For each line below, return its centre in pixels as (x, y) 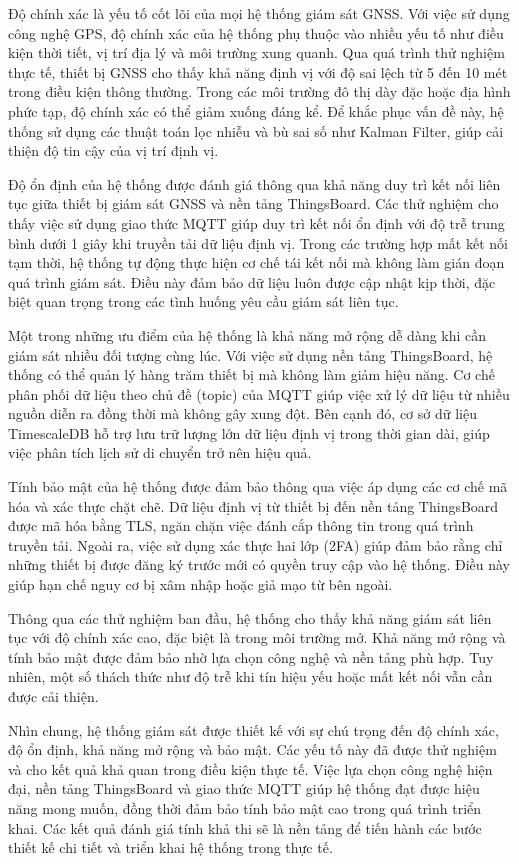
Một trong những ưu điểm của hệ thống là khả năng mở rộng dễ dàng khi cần (247, 334)
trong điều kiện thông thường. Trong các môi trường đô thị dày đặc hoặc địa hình (259, 91)
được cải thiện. (53, 696)
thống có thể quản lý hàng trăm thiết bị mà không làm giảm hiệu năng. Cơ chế (251, 374)
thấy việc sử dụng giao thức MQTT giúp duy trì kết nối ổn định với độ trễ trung (256, 222)
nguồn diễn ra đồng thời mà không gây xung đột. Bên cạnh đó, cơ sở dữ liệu (242, 413)
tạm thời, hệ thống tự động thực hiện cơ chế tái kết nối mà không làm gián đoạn (256, 262)
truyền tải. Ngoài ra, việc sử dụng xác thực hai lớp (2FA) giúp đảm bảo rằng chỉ (255, 544)
